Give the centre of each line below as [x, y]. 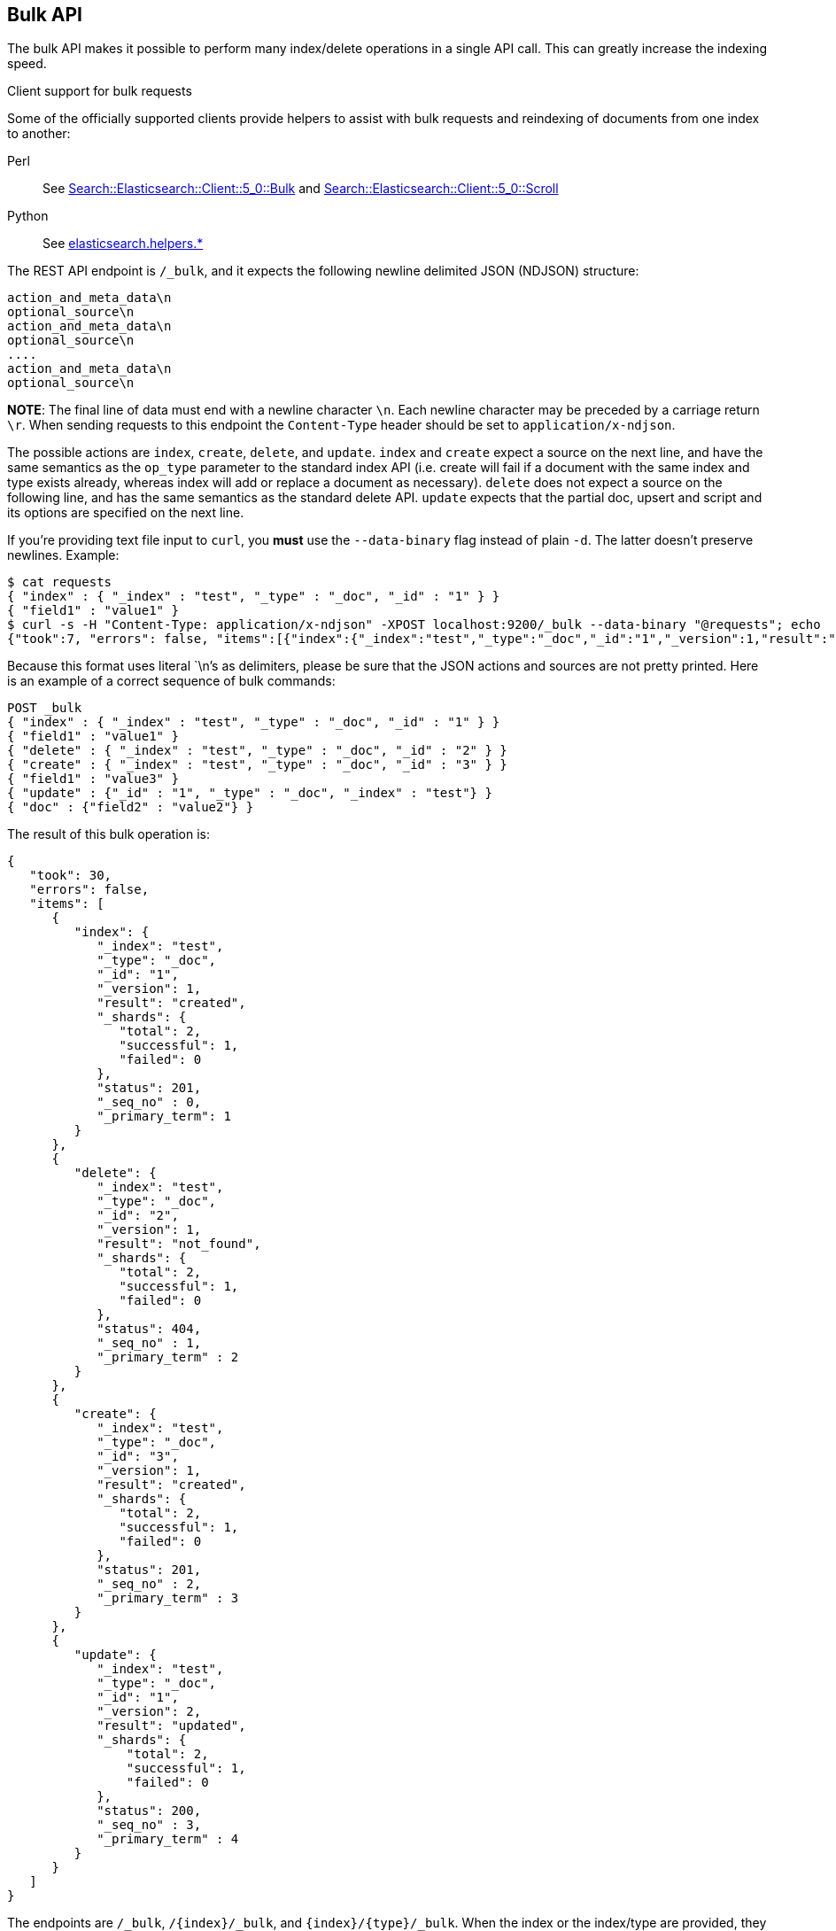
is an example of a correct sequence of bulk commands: [171, 681]
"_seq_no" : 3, [149, 1825]
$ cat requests [60, 582]
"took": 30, [71, 876]
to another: [39, 134]
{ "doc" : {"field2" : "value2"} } [131, 807]
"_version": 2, [149, 1712]
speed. [27, 64]
